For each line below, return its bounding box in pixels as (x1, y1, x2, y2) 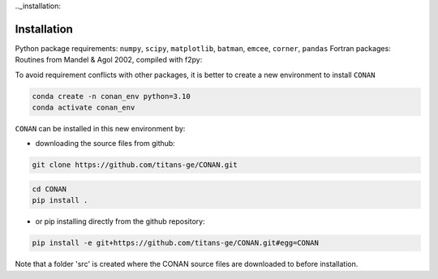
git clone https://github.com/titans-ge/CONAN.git (32, 161, 238, 170)
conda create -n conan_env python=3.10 (32, 92, 191, 101)
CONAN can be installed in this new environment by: (15, 124, 186, 134)
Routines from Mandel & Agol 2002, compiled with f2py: (15, 55, 203, 65)
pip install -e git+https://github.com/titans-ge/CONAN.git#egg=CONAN (32, 238, 320, 247)
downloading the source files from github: (35, 139, 176, 148)
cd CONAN (32, 185, 67, 194)
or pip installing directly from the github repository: (35, 217, 206, 226)
